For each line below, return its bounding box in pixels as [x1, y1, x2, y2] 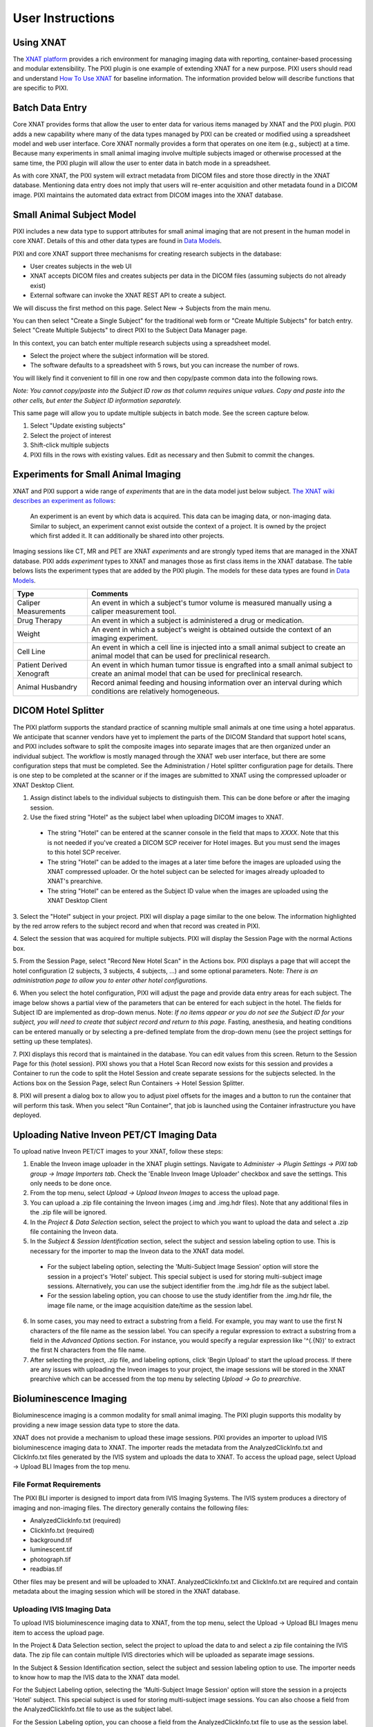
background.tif [30, 1536, 73, 1544]
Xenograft [17, 669, 50, 678]
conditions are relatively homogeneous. [90, 687, 220, 696]
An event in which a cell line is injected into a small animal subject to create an [90, 642, 345, 652]
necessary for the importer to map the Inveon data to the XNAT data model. [30, 1247, 245, 1255]
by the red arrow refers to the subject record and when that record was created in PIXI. [12, 922, 260, 930]
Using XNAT [12, 37, 67, 48]
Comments [90, 589, 128, 599]
